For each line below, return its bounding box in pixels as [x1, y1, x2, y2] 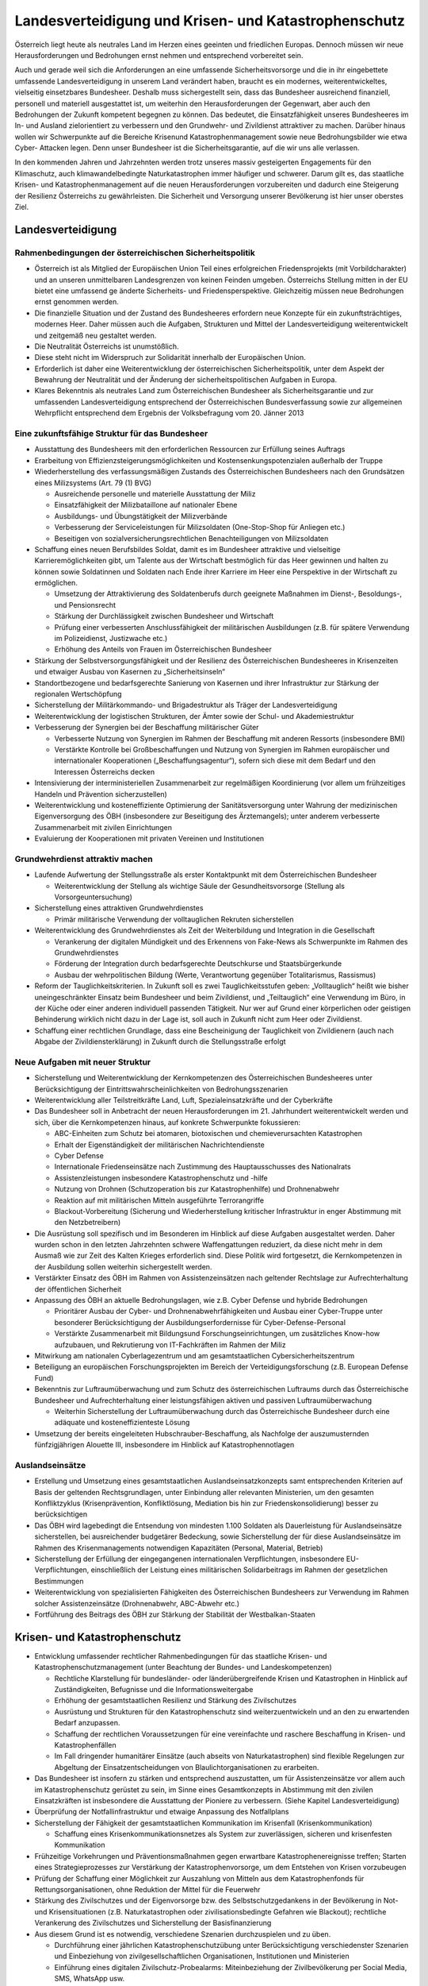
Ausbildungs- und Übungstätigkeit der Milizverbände [54, 511, 227, 520]
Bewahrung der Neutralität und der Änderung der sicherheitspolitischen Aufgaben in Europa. [34, 375, 337, 384]
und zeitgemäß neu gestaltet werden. [34, 330, 157, 340]
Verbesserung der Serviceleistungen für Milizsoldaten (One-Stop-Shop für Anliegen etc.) [54, 523, 346, 532]
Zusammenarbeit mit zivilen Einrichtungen [34, 822, 172, 832]
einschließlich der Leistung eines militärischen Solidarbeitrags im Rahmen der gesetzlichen [90, 1565, 388, 1575]
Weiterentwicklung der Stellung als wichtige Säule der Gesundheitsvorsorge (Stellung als [54, 881, 345, 891]
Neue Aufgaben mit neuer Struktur [14, 1057, 151, 1068]
